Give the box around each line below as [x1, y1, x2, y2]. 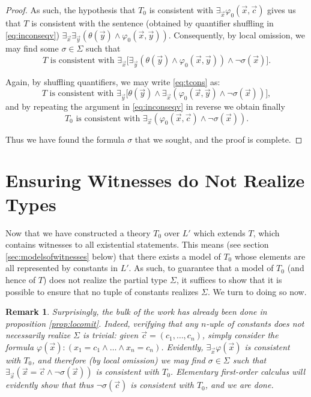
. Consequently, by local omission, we [168, 28, 306, 41]
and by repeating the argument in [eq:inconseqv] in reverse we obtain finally [5, 100, 285, 113]
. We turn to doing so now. [207, 285, 307, 297]
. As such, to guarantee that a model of [128, 261, 274, 274]
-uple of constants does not [206, 317, 304, 329]
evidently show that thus [5, 378, 94, 391]
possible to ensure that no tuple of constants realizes [5, 285, 199, 297]
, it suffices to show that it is [176, 273, 282, 285]
